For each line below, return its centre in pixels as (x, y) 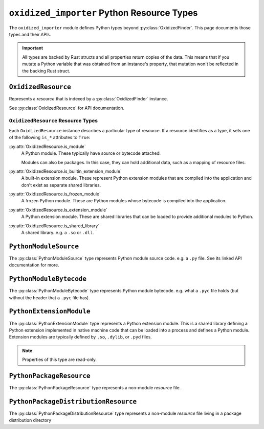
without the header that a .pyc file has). (49, 298)
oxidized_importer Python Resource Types (103, 13)
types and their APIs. (30, 34)
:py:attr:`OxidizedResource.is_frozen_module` (55, 194)
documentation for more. (34, 265)
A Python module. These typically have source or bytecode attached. (91, 153)
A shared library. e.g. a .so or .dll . (58, 233)
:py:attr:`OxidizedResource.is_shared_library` (54, 226)
